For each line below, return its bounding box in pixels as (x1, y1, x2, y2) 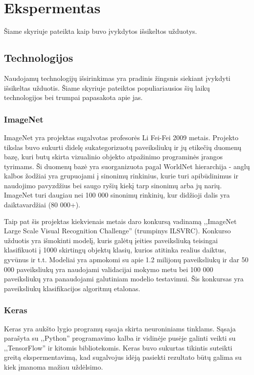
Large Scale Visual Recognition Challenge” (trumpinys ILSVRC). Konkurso (4, 225, 231, 236)
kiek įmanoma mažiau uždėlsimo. (4, 362, 103, 372)
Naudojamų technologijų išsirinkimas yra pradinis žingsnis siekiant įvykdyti (4, 73, 231, 83)
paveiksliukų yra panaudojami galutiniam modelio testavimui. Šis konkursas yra (4, 274, 244, 284)
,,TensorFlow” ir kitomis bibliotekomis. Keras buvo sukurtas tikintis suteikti (4, 342, 232, 352)
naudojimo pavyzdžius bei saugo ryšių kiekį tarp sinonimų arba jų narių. (4, 180, 222, 190)
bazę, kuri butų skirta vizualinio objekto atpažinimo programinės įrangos (4, 151, 223, 162)
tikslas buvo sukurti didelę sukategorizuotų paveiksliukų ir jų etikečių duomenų (4, 142, 242, 152)
